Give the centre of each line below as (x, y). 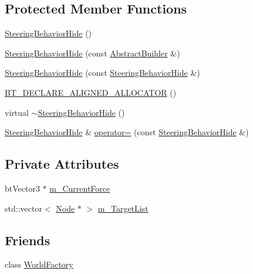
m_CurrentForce (80, 188)
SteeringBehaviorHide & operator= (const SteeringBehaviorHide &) (127, 132)
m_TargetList (123, 208)
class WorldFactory (39, 264)
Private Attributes (62, 164)
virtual (17, 112)
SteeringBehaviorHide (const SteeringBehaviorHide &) (102, 73)
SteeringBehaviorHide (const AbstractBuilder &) (92, 53)
